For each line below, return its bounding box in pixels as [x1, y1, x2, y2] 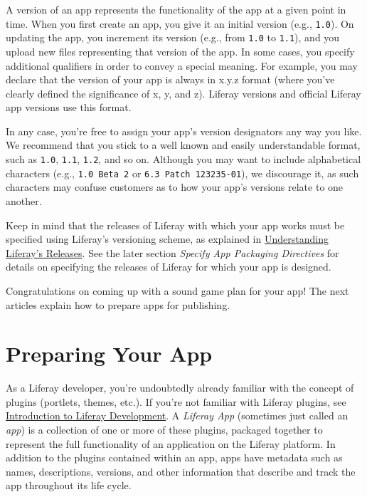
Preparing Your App [6, 339, 213, 368]
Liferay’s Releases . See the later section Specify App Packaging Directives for [6, 245, 339, 260]
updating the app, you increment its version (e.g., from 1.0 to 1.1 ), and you [6, 30, 340, 45]
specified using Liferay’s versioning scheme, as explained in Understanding [6, 231, 329, 246]
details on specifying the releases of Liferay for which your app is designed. [6, 259, 331, 274]
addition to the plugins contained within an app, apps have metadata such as [6, 450, 343, 465]
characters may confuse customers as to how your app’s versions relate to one [6, 179, 344, 194]
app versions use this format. [6, 100, 132, 115]
